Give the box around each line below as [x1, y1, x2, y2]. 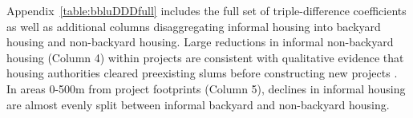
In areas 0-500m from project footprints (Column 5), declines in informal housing [6, 80, 406, 96]
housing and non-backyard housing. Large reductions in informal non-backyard [6, 33, 394, 50]
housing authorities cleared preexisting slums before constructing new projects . [6, 65, 398, 81]
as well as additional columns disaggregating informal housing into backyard [6, 18, 381, 34]
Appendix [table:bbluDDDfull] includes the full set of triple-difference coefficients [6, 2, 407, 18]
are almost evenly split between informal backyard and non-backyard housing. [6, 96, 390, 112]
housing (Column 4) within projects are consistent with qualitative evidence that [6, 49, 404, 65]
